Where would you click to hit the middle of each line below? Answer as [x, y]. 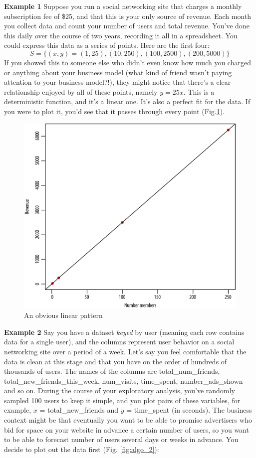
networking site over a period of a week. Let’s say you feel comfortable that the [125, 351]
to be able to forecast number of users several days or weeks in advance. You [121, 439]
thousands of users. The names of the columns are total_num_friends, [112, 371]
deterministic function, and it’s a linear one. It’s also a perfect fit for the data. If [127, 101]
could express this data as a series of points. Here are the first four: [107, 45]
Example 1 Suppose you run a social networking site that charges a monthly [123, 6]
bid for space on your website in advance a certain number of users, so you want [127, 429]
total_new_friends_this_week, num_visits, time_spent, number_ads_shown [124, 381]
